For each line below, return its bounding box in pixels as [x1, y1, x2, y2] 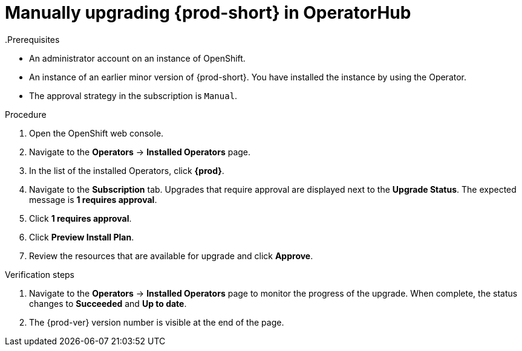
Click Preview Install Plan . [29, 231, 134, 242]
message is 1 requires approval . [29, 194, 157, 205]
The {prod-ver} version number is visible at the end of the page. [29, 317, 284, 327]
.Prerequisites [5, 34, 60, 45]
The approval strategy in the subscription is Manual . [29, 90, 238, 101]
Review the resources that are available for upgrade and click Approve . [29, 250, 313, 261]
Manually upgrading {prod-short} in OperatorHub [5, 2, 411, 23]
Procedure [5, 109, 47, 120]
